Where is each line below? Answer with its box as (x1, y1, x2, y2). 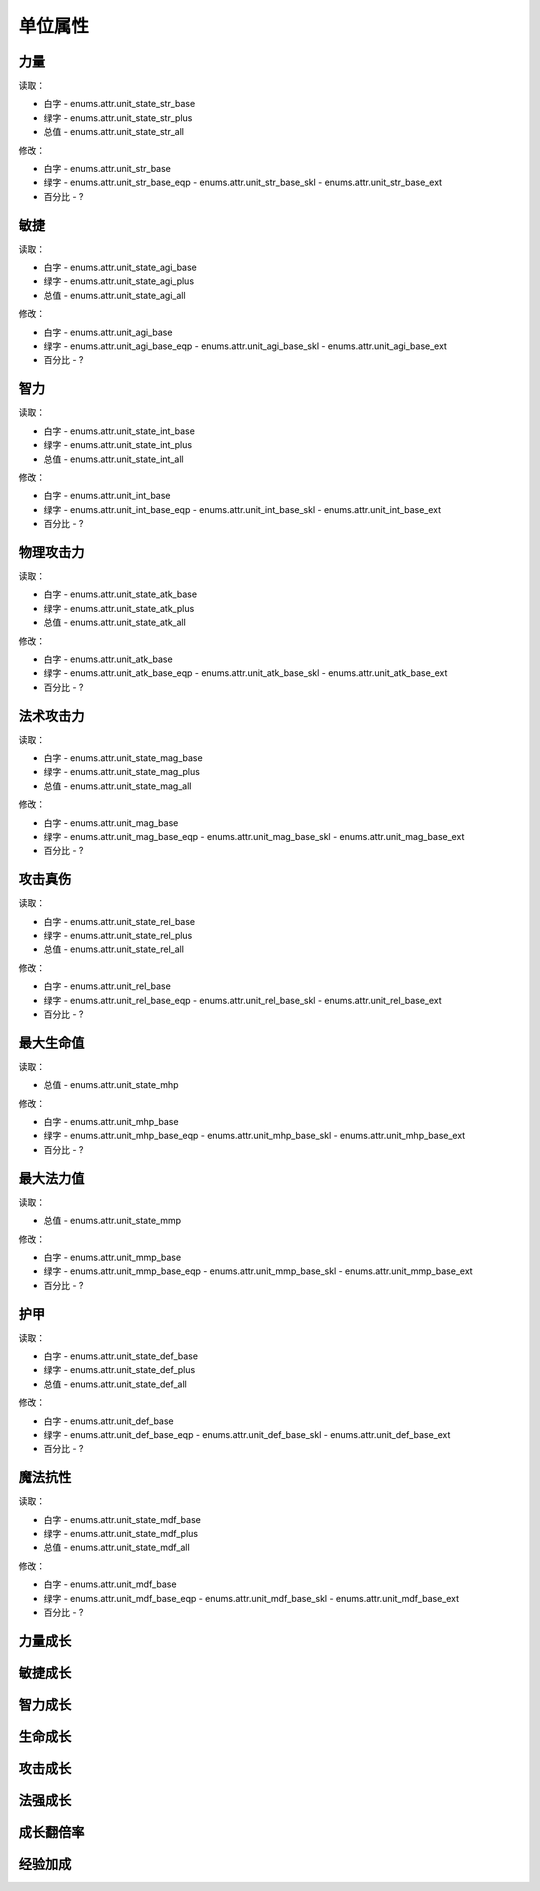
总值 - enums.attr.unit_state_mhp (43, 1079, 179, 1091)
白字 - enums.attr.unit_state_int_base (43, 425, 195, 437)
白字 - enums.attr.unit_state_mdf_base (43, 1513, 202, 1525)
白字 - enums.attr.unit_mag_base (43, 816, 179, 829)
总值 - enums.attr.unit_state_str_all (43, 126, 185, 138)
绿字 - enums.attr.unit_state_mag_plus (43, 766, 200, 778)
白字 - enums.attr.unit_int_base (43, 490, 171, 502)
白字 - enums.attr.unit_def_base (43, 1415, 174, 1427)
